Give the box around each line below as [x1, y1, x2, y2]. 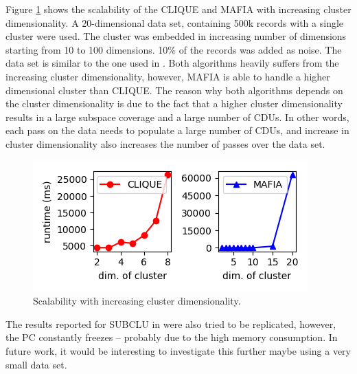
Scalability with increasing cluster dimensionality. [33, 294, 241, 308]
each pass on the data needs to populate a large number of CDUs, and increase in [5, 123, 349, 137]
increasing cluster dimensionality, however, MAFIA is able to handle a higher [5, 69, 330, 83]
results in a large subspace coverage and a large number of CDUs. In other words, [5, 109, 349, 124]
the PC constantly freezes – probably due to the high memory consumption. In [5, 330, 338, 344]
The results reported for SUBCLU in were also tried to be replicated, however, [5, 316, 336, 331]
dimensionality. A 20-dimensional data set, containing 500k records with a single [5, 15, 344, 30]
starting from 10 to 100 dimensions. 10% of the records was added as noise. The [5, 42, 342, 56]
